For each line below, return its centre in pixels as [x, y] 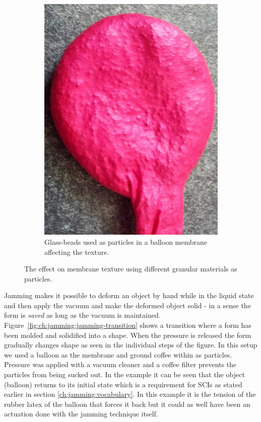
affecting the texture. [77, 252]
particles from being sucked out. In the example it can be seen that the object [124, 374]
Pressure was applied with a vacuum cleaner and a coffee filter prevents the [120, 364]
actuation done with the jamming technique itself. [81, 414]
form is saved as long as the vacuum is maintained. [82, 315]
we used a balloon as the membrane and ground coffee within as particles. [118, 354]
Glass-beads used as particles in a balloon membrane [126, 241]
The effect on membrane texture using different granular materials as [131, 269]
